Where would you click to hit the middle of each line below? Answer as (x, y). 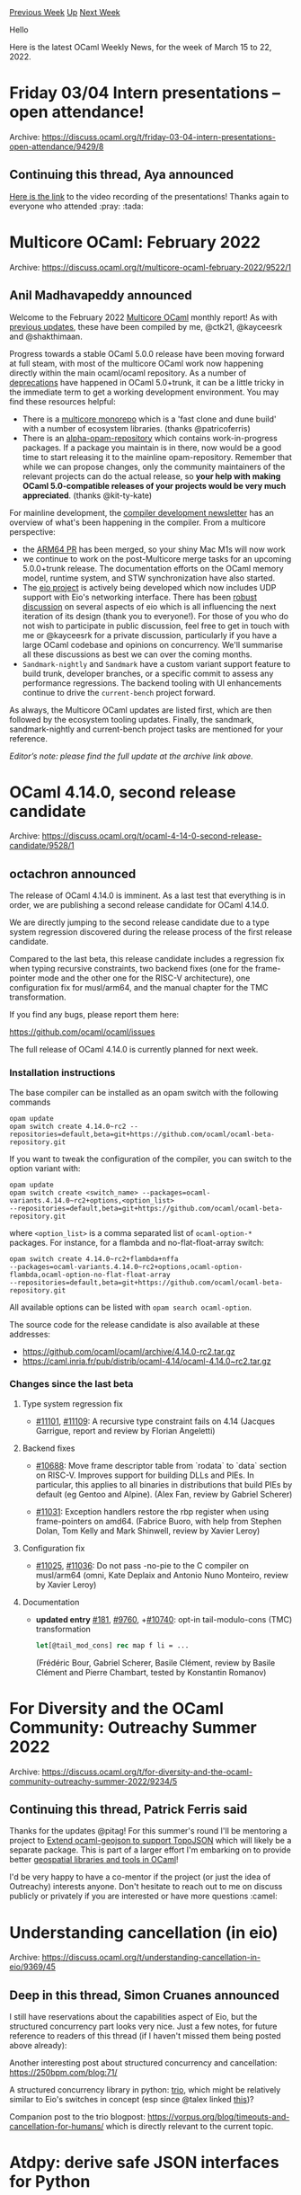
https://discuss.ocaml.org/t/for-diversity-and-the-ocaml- (147, 1772)
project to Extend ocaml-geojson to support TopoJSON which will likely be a (150, 1841)
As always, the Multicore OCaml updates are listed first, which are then (141, 710)
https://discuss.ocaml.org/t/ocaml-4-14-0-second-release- (152, 836)
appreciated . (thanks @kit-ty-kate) (87, 495)
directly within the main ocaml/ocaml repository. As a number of (128, 373)
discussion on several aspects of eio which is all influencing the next (149, 606)
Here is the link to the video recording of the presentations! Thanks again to (149, 196)
